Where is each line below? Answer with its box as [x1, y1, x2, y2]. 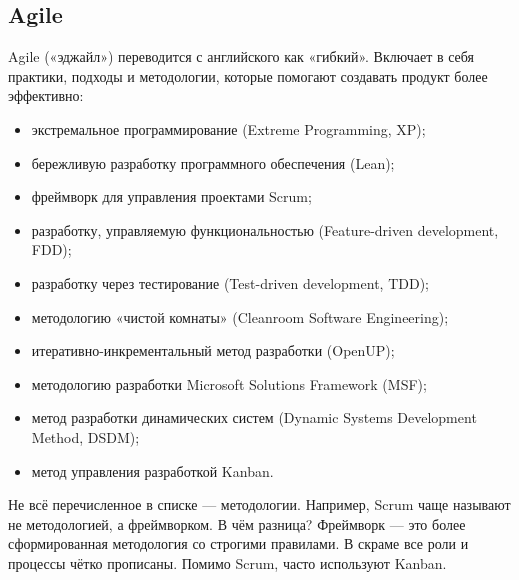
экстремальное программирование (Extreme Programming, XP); [31, 118, 426, 139]
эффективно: [8, 85, 84, 106]
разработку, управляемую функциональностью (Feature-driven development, [31, 219, 499, 240]
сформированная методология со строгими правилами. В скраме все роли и [8, 533, 469, 554]
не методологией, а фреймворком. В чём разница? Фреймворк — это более [8, 513, 466, 534]
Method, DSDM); [31, 426, 140, 447]
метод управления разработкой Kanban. [31, 460, 274, 481]
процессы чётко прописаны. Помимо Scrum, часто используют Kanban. [8, 552, 447, 573]
